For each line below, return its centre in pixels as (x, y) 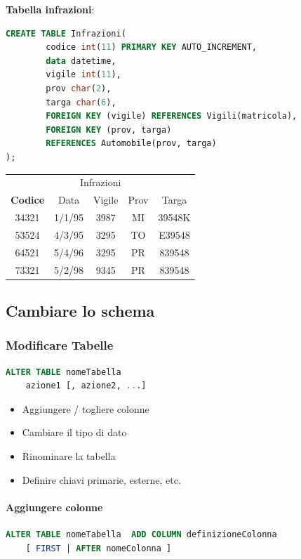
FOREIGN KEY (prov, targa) (109, 130)
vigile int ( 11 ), (83, 75)
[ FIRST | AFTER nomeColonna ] (99, 548)
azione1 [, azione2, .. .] (86, 386)
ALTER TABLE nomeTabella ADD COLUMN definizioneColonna (141, 534)
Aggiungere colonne (54, 507)
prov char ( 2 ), (79, 88)
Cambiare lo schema (80, 310)
